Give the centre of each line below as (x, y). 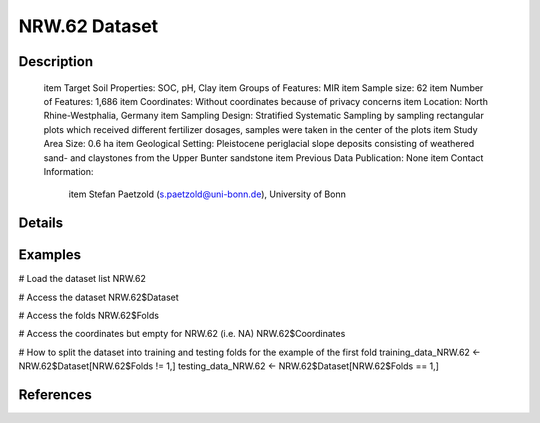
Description (56, 61)
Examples (50, 255)
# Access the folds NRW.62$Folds (89, 315)
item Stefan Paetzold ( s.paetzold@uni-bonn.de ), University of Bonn (207, 194)
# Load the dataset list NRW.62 (82, 279)
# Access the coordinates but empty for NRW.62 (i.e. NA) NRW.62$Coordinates (182, 334)
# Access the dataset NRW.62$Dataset (98, 297)
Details (41, 223)
